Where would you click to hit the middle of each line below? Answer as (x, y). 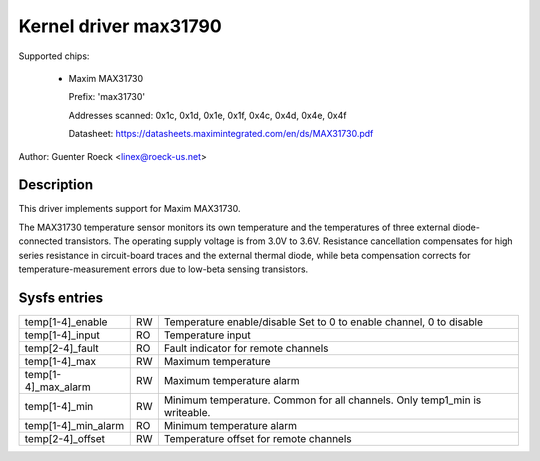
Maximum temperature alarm (231, 380)
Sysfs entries (61, 297)
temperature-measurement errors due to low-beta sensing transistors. (163, 269)
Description (56, 185)
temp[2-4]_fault (61, 348)
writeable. (187, 412)
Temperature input (207, 335)
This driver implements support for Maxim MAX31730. (129, 209)
